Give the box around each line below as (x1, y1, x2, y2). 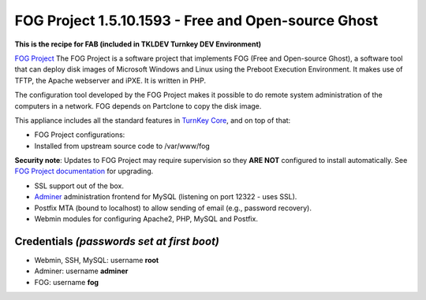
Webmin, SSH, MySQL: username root (34, 255, 159, 265)
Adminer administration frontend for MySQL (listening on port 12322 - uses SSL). (34, 192, 297, 202)
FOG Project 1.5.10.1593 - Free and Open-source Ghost (14, 12, 379, 29)
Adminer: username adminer (34, 266, 129, 276)
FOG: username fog (34, 277, 99, 287)
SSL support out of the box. (34, 181, 125, 191)
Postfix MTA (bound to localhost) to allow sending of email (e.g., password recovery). (34, 203, 312, 213)
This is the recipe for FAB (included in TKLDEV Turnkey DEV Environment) (14, 39, 262, 49)
